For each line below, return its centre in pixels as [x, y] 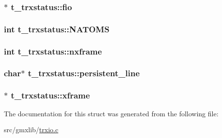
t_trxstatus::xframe [50, 95]
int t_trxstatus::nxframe [53, 51]
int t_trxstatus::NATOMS [57, 29]
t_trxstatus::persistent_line [84, 73]
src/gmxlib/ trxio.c [31, 130]
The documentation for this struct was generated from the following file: [111, 113]
